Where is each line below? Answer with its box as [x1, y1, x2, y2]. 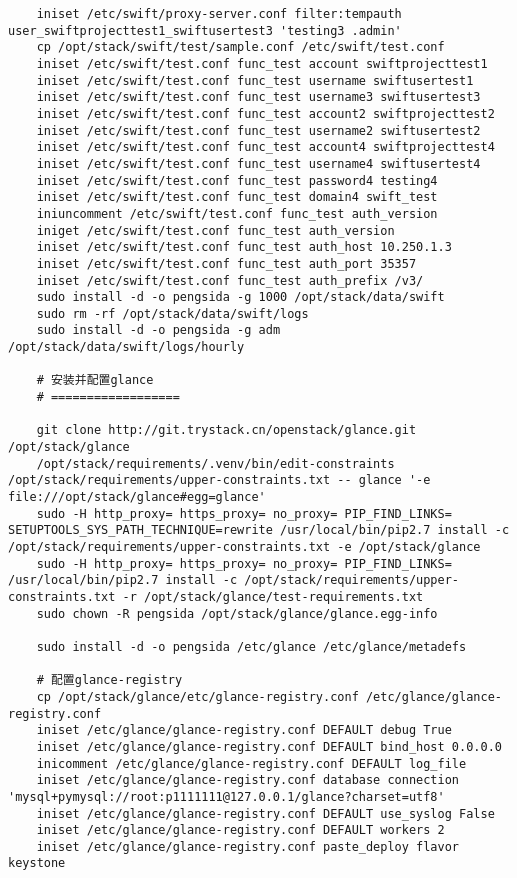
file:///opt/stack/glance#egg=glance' [8, 490, 266, 505]
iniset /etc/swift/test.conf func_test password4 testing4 [36, 173, 438, 188]
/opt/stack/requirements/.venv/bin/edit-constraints [36, 456, 395, 471]
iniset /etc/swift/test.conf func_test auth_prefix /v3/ [36, 273, 424, 288]
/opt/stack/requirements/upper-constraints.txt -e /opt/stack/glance [8, 540, 481, 554]
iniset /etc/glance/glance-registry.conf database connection [36, 773, 460, 788]
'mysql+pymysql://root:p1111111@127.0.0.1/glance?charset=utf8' [8, 789, 445, 804]
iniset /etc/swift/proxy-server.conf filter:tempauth [36, 7, 402, 21]
